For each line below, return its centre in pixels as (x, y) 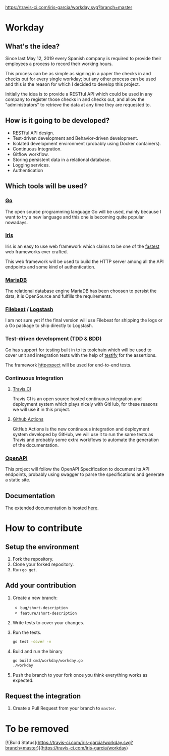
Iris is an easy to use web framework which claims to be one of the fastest (82, 246)
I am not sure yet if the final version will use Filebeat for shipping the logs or (84, 320)
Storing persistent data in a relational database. (62, 159)
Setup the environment (42, 547)
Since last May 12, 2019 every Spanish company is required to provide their (83, 58)
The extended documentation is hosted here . (52, 508)
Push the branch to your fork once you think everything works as (80, 675)
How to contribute (44, 528)
